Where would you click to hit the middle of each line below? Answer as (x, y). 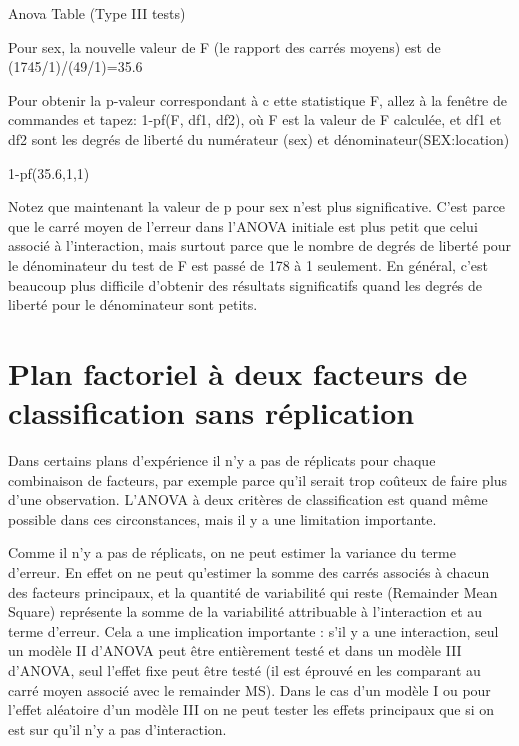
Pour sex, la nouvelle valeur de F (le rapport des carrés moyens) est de (224, 46)
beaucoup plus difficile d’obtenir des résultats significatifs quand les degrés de (245, 284)
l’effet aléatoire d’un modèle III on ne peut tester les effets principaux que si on (251, 709)
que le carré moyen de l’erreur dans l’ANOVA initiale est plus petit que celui (243, 225)
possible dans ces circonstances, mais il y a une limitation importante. (222, 518)
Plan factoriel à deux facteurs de (238, 372)
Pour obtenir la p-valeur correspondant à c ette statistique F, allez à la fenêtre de (257, 99)
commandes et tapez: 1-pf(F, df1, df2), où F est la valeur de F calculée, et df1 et (255, 119)
